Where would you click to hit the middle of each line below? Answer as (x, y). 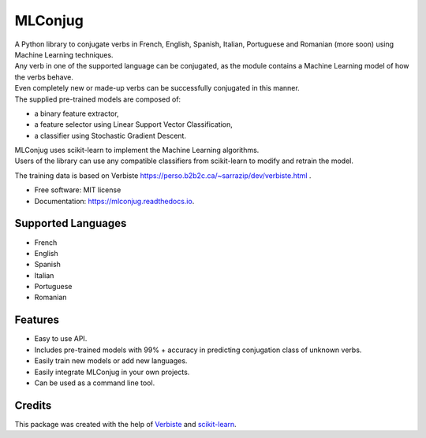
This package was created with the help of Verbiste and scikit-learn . (125, 424)
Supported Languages (71, 223)
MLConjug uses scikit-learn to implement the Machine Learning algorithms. (137, 150)
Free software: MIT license (78, 190)
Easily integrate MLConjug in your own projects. (112, 372)
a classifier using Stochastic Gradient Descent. (110, 135)
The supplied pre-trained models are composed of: (98, 99)
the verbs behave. (44, 77)
